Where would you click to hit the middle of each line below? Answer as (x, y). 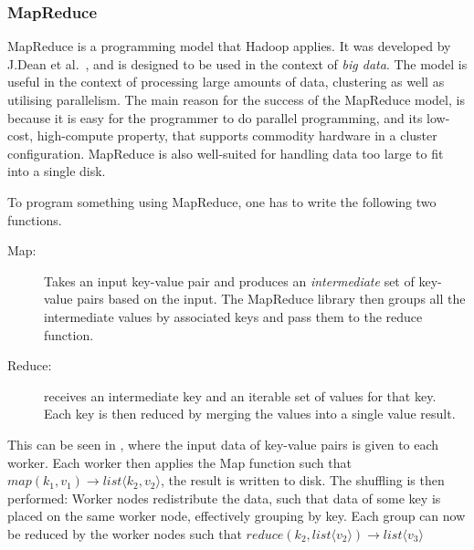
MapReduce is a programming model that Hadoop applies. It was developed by (229, 46)
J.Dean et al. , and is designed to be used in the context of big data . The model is (237, 63)
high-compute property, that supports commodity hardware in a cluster (237, 135)
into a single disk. (57, 171)
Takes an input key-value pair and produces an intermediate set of (229, 280)
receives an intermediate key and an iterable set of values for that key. (240, 395)
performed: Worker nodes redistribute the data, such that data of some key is (224, 498)
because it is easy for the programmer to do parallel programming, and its (215, 117)
